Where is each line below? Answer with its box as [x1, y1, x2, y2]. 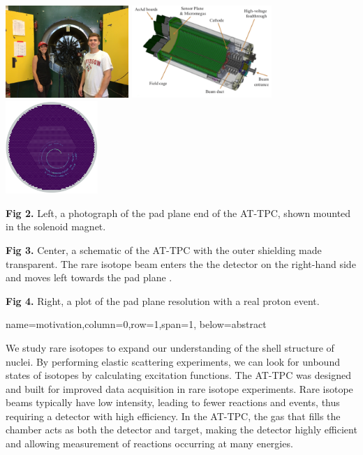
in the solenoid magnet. [6, 219, 106, 234]
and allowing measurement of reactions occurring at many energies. [6, 436, 293, 451]
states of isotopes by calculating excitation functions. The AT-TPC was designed [6, 368, 351, 382]
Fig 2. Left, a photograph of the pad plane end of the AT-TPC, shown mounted [6, 205, 351, 220]
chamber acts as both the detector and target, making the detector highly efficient [6, 422, 357, 437]
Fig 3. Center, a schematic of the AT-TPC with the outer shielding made [6, 242, 322, 257]
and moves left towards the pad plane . [6, 270, 172, 285]
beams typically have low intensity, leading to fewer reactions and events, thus [6, 395, 340, 410]
